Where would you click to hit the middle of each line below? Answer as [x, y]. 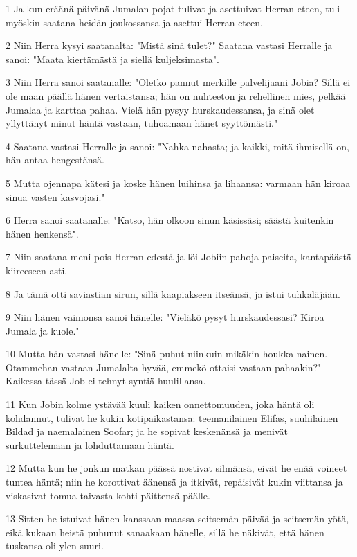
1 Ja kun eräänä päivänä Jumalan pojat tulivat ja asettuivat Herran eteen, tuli [173, 8]
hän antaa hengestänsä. [55, 160]
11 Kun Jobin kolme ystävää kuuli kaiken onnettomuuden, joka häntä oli [160, 404]
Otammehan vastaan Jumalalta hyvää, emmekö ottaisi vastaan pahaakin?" [164, 367]
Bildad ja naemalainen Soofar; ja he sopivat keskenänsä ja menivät [147, 431]
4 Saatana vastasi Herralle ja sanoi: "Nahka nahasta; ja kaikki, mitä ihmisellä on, [177, 146]
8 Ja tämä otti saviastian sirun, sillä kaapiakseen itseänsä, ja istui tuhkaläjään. [173, 293]
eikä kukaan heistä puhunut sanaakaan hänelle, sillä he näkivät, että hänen [165, 532]
